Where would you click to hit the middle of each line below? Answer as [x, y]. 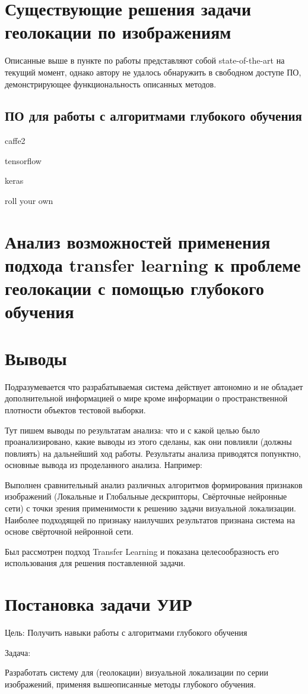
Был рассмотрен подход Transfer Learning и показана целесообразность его [142, 551]
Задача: [18, 652]
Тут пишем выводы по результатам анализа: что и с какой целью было [132, 430]
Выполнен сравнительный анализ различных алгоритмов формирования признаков [154, 484]
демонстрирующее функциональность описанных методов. [111, 84]
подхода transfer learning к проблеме [153, 265]
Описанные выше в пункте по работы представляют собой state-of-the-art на [145, 60]
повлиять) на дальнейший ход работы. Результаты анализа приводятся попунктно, [153, 453]
